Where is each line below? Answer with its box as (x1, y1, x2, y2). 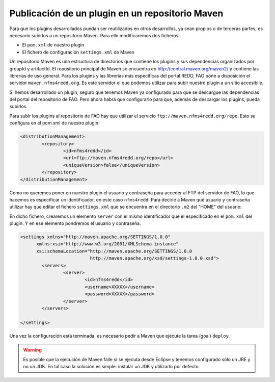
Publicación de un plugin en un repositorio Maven (9, 8, 224, 19)
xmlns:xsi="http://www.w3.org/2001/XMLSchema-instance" (36, 241, 179, 247)
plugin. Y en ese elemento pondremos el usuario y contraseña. (9, 220, 141, 226)
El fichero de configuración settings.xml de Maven (22, 49, 135, 55)
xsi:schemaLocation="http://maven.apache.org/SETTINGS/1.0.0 (36, 248, 193, 254)
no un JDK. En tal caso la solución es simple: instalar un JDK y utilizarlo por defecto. (23, 363, 200, 369)
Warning (23, 347, 42, 353)
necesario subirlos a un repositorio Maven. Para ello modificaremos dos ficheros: (9, 32, 180, 38)
